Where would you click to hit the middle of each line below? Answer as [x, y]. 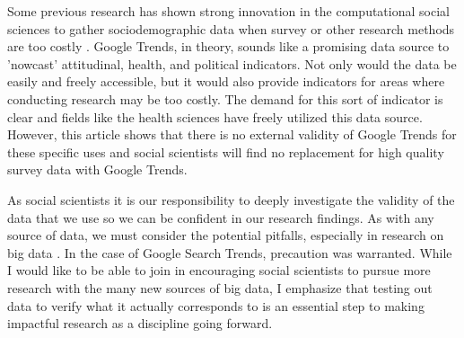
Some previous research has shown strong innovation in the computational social [228, 11]
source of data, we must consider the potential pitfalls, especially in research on [226, 235]
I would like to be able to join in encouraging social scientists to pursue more [219, 270]
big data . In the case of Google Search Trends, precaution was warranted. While [230, 252]
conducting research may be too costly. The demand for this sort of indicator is [225, 98]
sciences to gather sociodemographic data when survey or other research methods [231, 28]
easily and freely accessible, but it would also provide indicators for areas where [226, 81]
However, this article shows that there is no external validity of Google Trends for [232, 134]
